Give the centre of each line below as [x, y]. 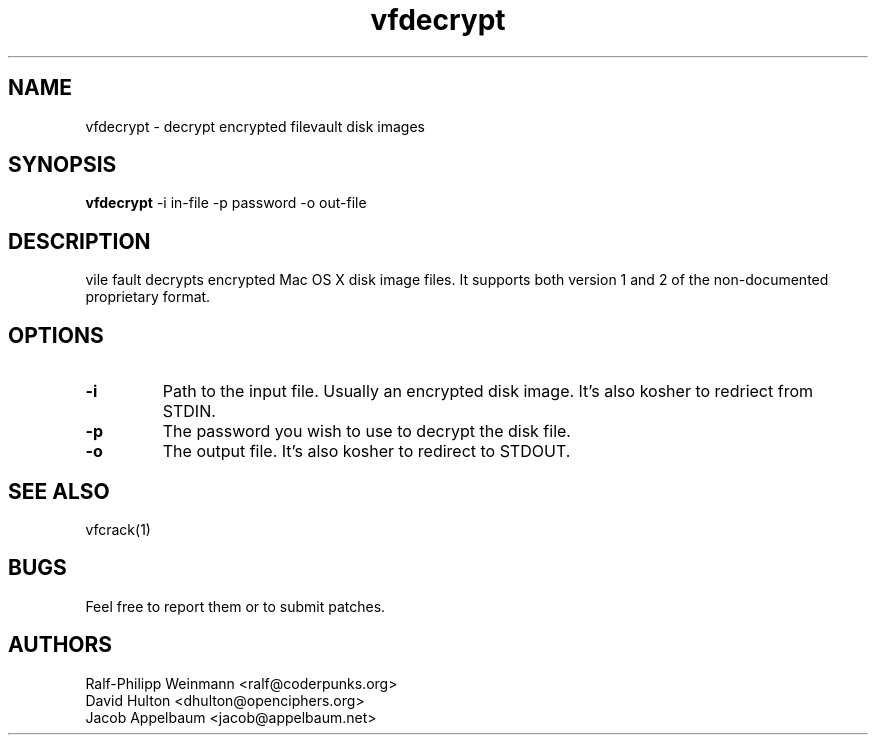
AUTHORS [60, 645]
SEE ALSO [59, 491]
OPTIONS [56, 335]
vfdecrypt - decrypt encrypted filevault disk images [255, 126]
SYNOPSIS [62, 165]
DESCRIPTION [79, 241]
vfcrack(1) [118, 529]
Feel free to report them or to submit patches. [235, 606]
